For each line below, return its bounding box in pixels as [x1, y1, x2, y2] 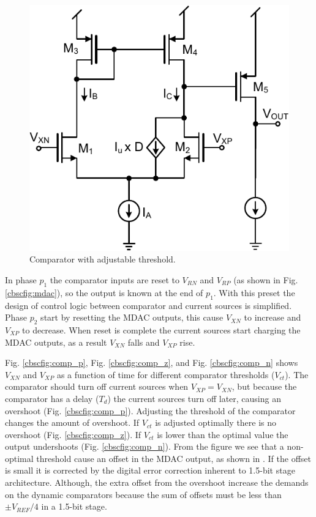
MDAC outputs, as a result [5, 335, 107, 348]
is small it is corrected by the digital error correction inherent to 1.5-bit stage [5, 464, 295, 477]
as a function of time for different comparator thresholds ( [56, 368, 275, 381]
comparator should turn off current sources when [5, 380, 189, 393]
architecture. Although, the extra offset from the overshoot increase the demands [5, 476, 309, 489]
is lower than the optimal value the [157, 428, 288, 441]
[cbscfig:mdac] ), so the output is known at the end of [5, 286, 203, 299]
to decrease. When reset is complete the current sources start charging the [22, 323, 301, 336]
